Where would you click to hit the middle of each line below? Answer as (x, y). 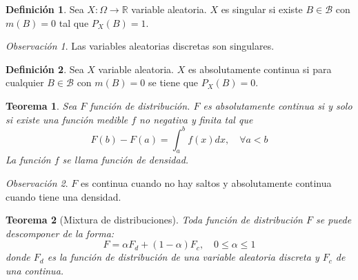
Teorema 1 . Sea (41, 105)
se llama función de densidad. (126, 160)
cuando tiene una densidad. (63, 196)
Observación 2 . (37, 183)
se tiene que (173, 82)
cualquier (25, 82)
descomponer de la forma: (60, 233)
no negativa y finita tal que (196, 119)
